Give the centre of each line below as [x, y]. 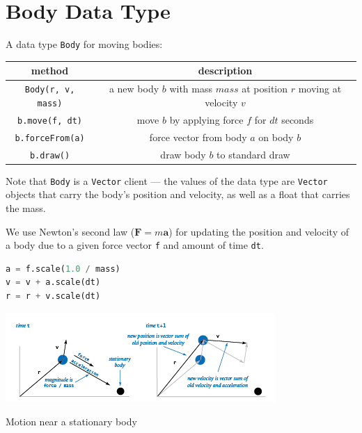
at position [265, 89]
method [50, 71]
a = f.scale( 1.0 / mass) [63, 269]
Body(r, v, [50, 90]
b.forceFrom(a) [50, 138]
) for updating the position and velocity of [259, 231]
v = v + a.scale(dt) [53, 283]
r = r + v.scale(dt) [53, 296]
